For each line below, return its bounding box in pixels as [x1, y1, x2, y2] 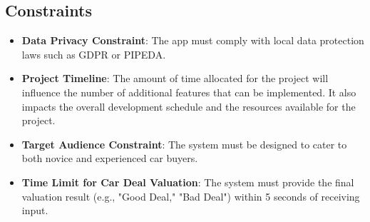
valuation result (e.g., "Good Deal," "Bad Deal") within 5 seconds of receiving [21, 188, 360, 203]
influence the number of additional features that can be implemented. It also [21, 84, 356, 99]
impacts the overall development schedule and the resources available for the [21, 99, 356, 113]
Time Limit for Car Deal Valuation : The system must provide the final [21, 174, 354, 189]
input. [21, 203, 48, 218]
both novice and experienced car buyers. [21, 151, 198, 166]
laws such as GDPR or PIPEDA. [21, 46, 166, 61]
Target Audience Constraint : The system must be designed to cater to [21, 136, 347, 151]
